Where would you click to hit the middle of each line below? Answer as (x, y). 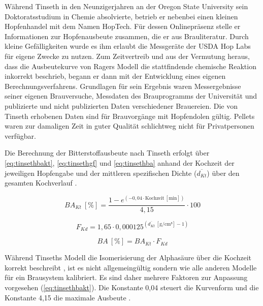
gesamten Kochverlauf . (41, 183)
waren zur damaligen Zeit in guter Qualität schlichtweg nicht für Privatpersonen (129, 126)
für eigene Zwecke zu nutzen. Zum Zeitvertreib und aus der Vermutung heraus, (127, 56)
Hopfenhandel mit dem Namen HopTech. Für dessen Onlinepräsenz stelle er (123, 26)
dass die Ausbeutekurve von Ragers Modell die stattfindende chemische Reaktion (130, 66)
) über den (223, 173)
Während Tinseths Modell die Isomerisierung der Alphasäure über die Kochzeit (128, 257)
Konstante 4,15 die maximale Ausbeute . (68, 297)
